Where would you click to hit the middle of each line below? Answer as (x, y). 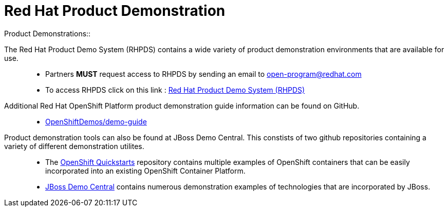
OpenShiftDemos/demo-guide (96, 121)
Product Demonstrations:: (48, 33)
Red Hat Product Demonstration (115, 11)
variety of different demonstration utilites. (74, 146)
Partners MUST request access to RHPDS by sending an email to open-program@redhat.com (203, 74)
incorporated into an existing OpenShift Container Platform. (145, 171)
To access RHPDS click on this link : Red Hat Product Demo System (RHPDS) (175, 90)
